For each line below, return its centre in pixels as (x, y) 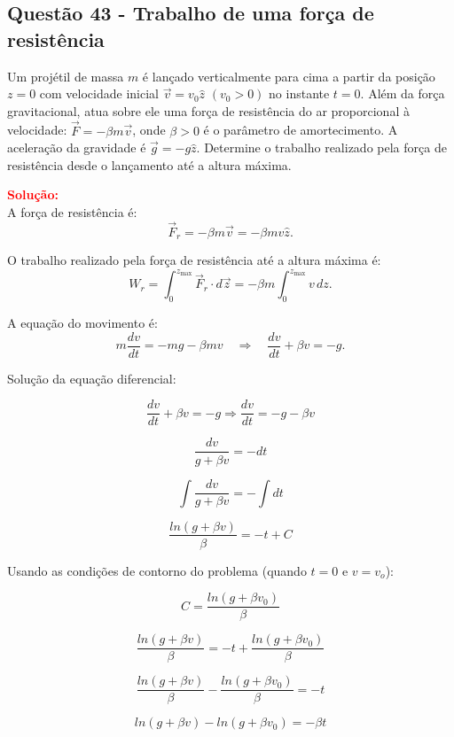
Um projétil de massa (66, 76)
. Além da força (403, 93)
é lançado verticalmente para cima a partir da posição (289, 76)
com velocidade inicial (99, 93)
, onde (149, 130)
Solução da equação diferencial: (92, 378)
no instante (299, 93)
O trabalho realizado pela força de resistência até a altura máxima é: (194, 260)
